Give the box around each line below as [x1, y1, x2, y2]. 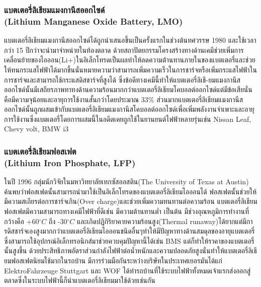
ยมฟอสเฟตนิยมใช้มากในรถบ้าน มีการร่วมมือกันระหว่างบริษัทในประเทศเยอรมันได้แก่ [4, 255, 222, 265]
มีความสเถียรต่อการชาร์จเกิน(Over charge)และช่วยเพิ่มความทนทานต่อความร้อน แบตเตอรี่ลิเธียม [4, 196, 257, 206]
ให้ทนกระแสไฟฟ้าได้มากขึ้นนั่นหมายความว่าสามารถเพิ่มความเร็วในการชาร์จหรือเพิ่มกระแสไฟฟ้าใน [4, 64, 257, 75]
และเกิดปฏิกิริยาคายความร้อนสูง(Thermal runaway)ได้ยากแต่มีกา [76, 216, 253, 226]
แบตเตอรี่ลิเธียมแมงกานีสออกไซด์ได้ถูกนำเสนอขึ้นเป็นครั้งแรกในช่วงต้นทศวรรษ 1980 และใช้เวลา [4, 35, 256, 45]
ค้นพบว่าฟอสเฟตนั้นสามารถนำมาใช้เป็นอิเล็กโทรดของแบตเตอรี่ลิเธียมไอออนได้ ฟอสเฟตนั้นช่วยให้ [4, 186, 257, 196]
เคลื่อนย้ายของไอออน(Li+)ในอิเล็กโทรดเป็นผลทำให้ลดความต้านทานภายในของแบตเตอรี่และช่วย [4, 54, 255, 65]
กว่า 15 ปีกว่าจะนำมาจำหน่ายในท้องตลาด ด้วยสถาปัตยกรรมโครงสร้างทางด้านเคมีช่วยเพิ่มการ [4, 44, 244, 55]
